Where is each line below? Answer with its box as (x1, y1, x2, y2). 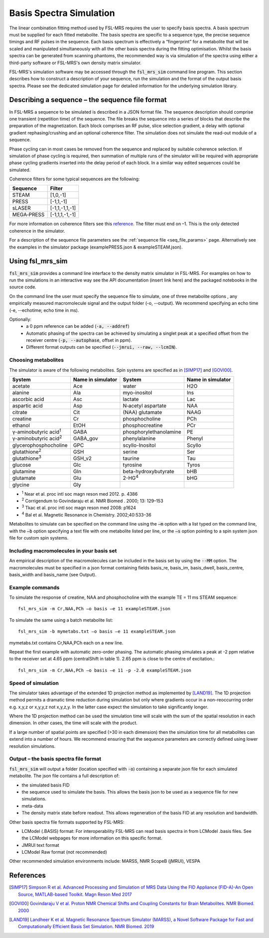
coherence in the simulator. (9, 228, 65, 234)
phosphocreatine (123, 422, 163, 428)
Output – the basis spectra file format (9, 755, 102, 762)
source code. (9, 284, 37, 290)
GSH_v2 (73, 455, 92, 462)
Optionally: (9, 316, 32, 322)
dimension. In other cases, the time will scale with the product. (9, 720, 138, 726)
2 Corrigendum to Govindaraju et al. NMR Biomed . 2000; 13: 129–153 (21, 497, 164, 504)
